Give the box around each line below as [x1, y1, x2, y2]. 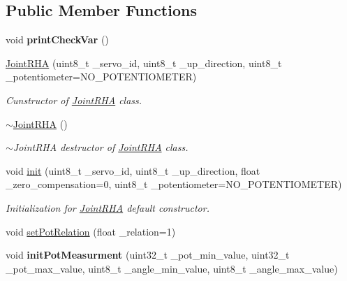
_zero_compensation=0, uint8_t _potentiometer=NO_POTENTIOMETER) [6, 177, 342, 192]
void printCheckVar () [6, 32, 109, 47]
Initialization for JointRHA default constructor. [6, 200, 209, 215]
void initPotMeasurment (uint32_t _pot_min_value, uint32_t [6, 247, 290, 262]
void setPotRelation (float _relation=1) [6, 224, 176, 238]
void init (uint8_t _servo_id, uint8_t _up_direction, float [6, 163, 260, 178]
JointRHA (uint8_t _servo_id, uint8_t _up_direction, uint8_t [6, 55, 282, 70]
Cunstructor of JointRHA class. [6, 92, 142, 107]
